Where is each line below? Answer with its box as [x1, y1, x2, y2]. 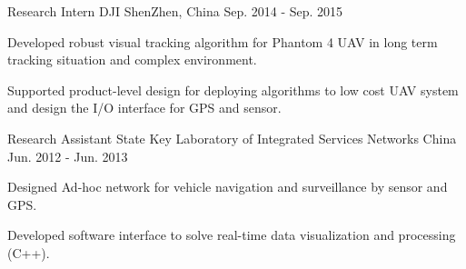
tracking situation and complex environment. [7, 50, 257, 69]
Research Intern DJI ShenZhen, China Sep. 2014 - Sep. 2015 [7, 2, 343, 20]
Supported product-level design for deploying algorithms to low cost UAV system [7, 80, 459, 99]
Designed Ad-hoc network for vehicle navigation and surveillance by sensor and [7, 177, 448, 196]
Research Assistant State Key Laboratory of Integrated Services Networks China [7, 128, 457, 147]
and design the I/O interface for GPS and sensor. [7, 98, 282, 117]
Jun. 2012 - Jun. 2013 [7, 146, 128, 165]
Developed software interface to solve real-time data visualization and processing [7, 225, 456, 244]
